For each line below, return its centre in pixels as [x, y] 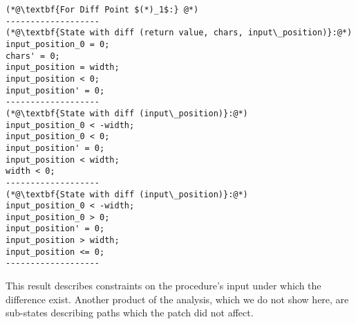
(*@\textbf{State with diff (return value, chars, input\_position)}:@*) [179, 33]
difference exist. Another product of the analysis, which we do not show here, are [177, 299]
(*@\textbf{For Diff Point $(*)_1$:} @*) [102, 10]
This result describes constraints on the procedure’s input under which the [163, 286]
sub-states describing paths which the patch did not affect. [130, 313]
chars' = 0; [33, 56]
